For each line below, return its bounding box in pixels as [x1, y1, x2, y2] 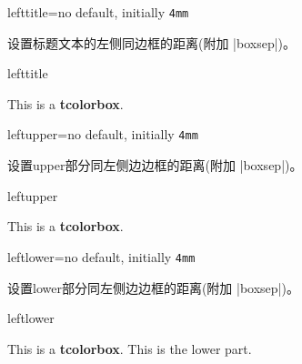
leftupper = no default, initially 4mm [7, 125, 198, 144]
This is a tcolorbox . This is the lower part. [7, 339, 252, 358]
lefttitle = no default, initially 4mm [7, 3, 189, 21]
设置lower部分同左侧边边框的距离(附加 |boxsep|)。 [7, 278, 299, 297]
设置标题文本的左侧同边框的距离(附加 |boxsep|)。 [7, 33, 297, 52]
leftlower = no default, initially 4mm [7, 247, 196, 266]
